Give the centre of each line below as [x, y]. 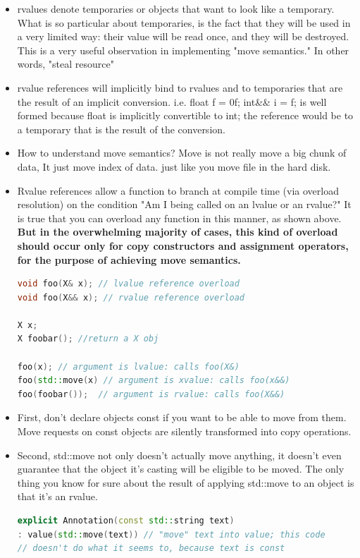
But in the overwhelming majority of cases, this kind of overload [178, 232]
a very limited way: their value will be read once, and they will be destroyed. [183, 36]
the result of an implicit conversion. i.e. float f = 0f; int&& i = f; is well [172, 101]
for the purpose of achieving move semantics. [129, 259]
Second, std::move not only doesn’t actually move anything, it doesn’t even [179, 455]
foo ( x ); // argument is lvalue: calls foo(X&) [128, 366]
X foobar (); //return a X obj [88, 339]
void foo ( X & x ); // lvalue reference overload [128, 284]
